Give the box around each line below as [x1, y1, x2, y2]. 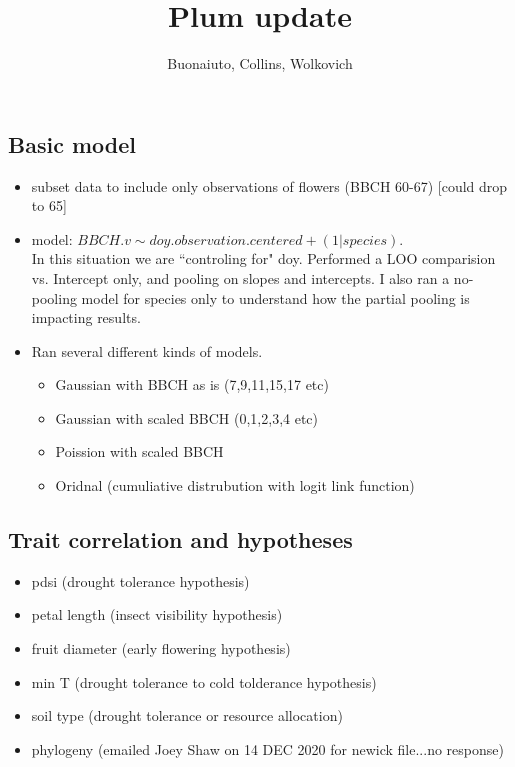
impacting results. [31, 307, 141, 328]
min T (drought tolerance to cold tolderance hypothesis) [31, 671, 377, 692]
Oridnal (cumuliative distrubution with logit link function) [55, 475, 415, 496]
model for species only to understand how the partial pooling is [81, 287, 470, 308]
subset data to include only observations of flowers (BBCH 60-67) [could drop [31, 175, 508, 196]
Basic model [8, 128, 136, 159]
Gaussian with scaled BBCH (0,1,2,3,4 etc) [55, 407, 319, 428]
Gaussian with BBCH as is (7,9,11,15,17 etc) [55, 374, 329, 395]
